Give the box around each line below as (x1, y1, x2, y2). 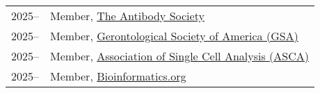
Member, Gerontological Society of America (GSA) (50, 28, 298, 44)
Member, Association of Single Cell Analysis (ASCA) (50, 48, 309, 64)
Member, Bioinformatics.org (50, 68, 186, 84)
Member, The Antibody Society (50, 8, 205, 24)
